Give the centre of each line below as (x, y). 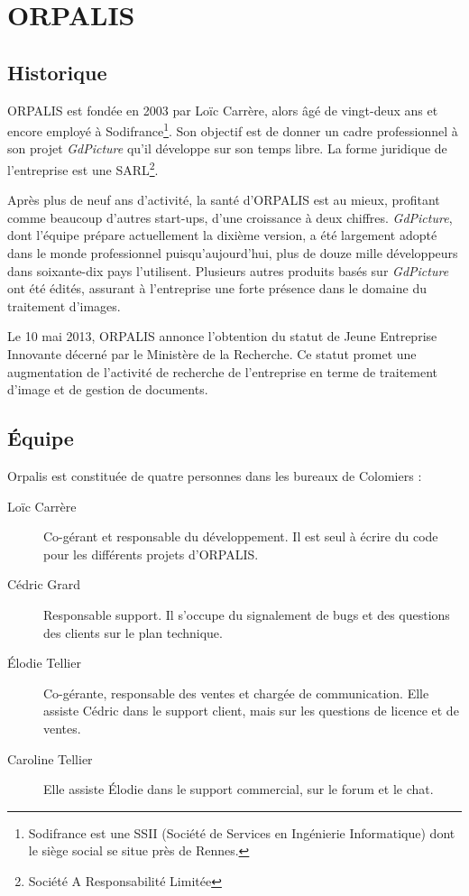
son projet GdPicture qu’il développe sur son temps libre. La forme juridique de (227, 148)
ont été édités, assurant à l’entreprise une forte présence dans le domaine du (217, 288)
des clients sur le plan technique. (133, 632)
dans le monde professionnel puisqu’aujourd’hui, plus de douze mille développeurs (233, 253)
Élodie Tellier (44, 663)
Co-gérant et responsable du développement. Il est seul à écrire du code (241, 536)
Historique (57, 72)
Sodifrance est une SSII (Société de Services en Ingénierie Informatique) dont (242, 832)
